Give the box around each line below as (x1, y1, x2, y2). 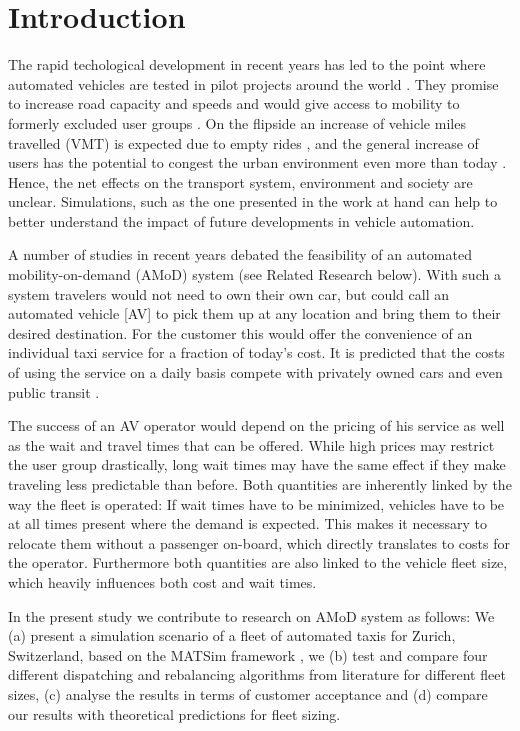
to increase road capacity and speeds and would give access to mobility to (8, 93, 460, 114)
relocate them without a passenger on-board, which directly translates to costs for (8, 532, 510, 553)
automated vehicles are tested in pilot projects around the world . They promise (8, 73, 499, 94)
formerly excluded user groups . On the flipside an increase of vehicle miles (8, 112, 466, 133)
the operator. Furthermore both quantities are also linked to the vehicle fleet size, (8, 552, 508, 573)
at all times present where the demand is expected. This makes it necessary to (8, 513, 487, 534)
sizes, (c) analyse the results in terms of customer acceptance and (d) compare (8, 683, 488, 704)
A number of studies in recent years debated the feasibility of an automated (8, 244, 472, 265)
